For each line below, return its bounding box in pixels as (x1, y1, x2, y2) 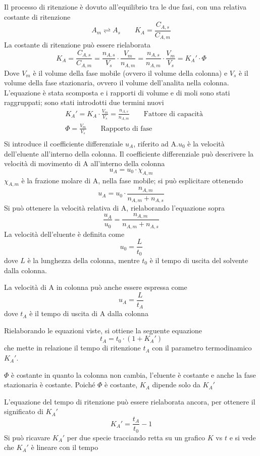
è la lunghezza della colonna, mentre (27, 255, 140, 265)
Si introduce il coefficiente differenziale (4, 138, 123, 149)
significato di (4, 406, 43, 417)
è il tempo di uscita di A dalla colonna (29, 308, 148, 319)
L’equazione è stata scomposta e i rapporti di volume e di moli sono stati (4, 87, 230, 97)
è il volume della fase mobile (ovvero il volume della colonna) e (33, 67, 228, 78)
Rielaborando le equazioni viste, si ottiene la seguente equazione (4, 325, 202, 335)
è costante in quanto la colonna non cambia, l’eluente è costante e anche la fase (11, 369, 256, 380)
